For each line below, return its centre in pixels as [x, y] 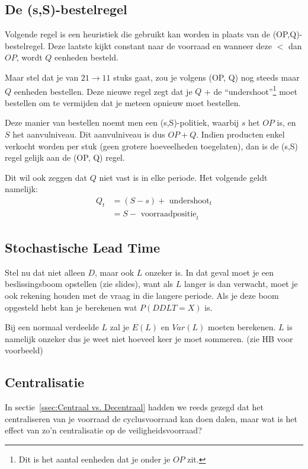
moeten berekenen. [242, 327]
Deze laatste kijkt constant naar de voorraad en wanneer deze [160, 45]
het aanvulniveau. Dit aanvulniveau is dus [89, 134]
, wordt [29, 57]
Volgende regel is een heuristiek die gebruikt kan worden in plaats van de [137, 34]
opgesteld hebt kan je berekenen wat [71, 307]
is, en [286, 122]
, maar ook [115, 272]
